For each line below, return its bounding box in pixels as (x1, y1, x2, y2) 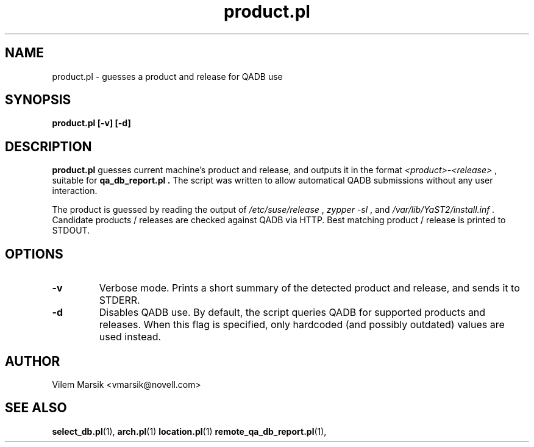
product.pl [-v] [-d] (52, 118, 131, 129)
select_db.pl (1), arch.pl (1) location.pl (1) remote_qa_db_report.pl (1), (52, 426, 327, 437)
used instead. (99, 331, 162, 343)
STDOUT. (52, 225, 90, 236)
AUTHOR (5, 353, 60, 369)
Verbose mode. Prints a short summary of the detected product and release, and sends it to (99, 282, 520, 295)
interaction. (52, 185, 98, 196)
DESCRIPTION (5, 138, 92, 154)
